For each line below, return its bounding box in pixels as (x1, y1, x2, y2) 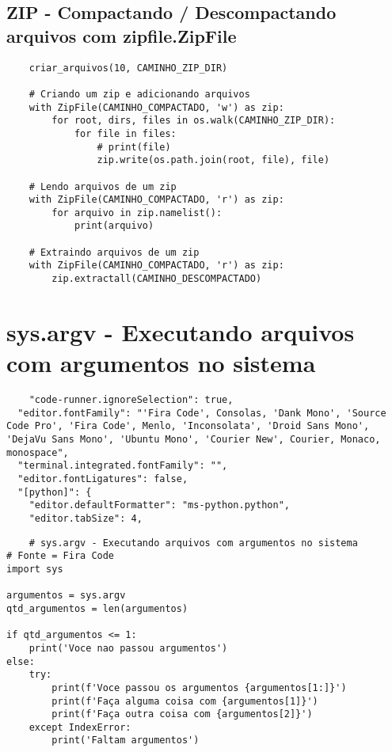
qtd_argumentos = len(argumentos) (6, 602, 188, 614)
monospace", (6, 446, 69, 458)
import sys (6, 563, 63, 575)
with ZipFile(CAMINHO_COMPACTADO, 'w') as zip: (29, 101, 284, 113)
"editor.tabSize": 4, (29, 512, 143, 524)
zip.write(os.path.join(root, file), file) (97, 154, 330, 166)
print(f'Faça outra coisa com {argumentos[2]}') (51, 708, 313, 720)
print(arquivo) (74, 220, 154, 232)
